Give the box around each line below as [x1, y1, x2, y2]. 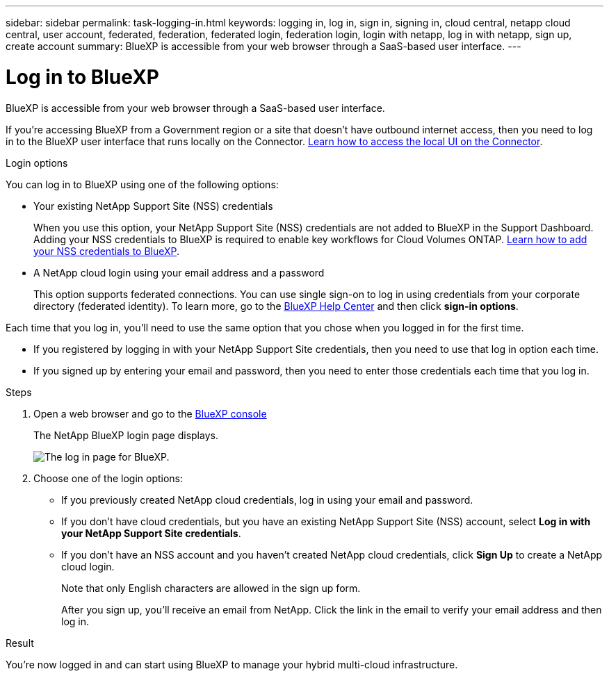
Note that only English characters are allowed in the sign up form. [61, 582, 361, 594]
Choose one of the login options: [33, 472, 184, 484]
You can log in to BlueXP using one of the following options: [6, 178, 279, 190]
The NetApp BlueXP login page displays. [33, 429, 218, 441]
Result [6, 636, 34, 649]
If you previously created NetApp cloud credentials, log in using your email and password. [61, 493, 473, 506]
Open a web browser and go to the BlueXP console [33, 407, 267, 420]
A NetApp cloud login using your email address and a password [33, 266, 325, 279]
